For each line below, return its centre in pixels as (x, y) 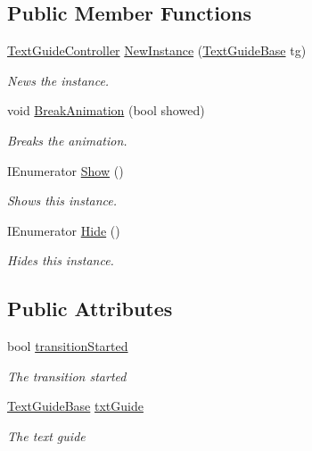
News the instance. (58, 80)
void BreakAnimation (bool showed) (106, 110)
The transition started (67, 376)
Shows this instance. (62, 200)
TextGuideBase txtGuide (75, 406)
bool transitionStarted (68, 346)
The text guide (46, 435)
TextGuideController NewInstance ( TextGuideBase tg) (157, 50)
